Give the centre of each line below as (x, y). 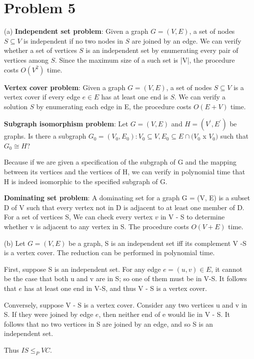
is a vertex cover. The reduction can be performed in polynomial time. (109, 252)
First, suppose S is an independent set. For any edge (82, 269)
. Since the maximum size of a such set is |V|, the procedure (145, 60)
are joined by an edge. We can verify (186, 40)
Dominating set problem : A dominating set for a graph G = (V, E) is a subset (127, 198)
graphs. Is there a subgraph (45, 136)
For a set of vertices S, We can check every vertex (78, 217)
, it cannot (227, 269)
